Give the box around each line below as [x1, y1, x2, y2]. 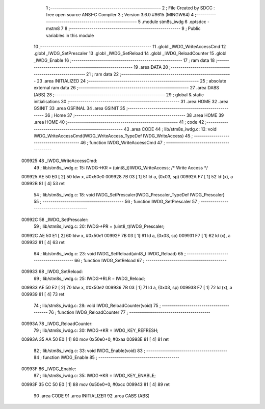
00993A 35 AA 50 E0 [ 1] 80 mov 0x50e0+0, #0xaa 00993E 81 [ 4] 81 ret [21, 336, 169, 342]
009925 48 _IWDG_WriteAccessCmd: [21, 158, 98, 164]
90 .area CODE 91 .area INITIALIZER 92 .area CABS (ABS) [33, 393, 150, 399]
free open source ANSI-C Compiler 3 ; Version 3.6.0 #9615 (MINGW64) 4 [46, 12, 194, 18]
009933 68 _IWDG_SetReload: [21, 269, 83, 274]
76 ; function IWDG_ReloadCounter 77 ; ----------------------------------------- [49, 309, 211, 315]
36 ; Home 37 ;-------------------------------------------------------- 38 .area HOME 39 [45, 112, 224, 118]
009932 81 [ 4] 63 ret [21, 240, 65, 245]
